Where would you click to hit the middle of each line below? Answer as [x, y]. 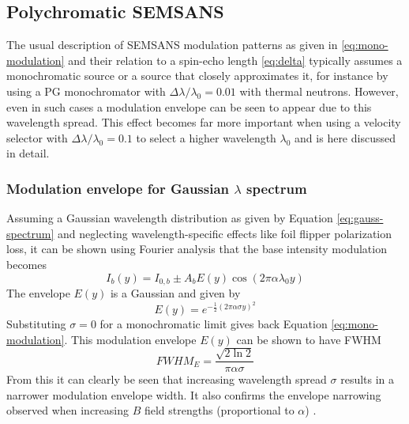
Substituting [36, 324]
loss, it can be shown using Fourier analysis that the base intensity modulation [197, 249]
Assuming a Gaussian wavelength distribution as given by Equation [170, 218]
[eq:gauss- [360, 218]
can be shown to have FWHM [309, 339]
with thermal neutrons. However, [319, 91]
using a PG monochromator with [86, 91]
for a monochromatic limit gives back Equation [214, 324]
